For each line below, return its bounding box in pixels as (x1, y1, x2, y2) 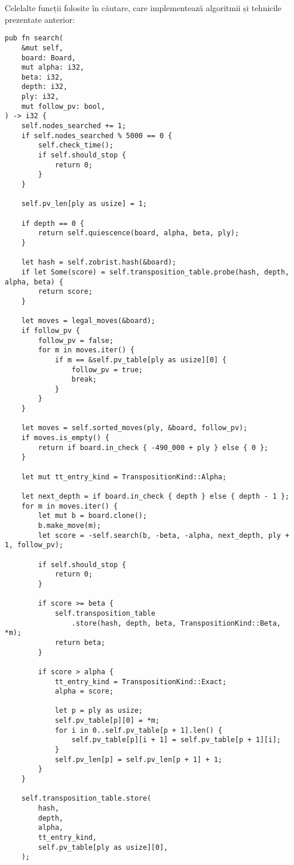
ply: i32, (21, 92, 60, 101)
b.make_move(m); (38, 521, 101, 530)
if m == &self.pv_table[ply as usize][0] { (54, 355, 227, 364)
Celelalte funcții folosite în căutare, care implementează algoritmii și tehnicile (5, 2, 282, 13)
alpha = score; (54, 687, 114, 696)
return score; (38, 287, 93, 296)
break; (71, 375, 97, 384)
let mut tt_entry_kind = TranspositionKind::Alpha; (21, 472, 227, 481)
